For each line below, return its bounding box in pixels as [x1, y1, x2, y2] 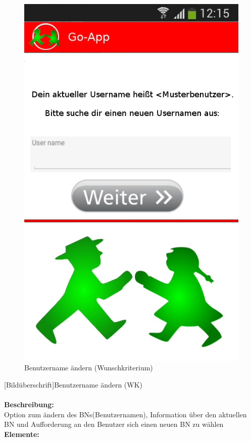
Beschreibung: [4, 399, 54, 410]
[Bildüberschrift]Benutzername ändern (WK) [4, 379, 143, 390]
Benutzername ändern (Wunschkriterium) [24, 362, 153, 373]
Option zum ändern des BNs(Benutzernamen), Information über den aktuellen [4, 409, 247, 419]
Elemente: [4, 428, 39, 439]
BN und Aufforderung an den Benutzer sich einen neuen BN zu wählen [4, 419, 224, 429]
